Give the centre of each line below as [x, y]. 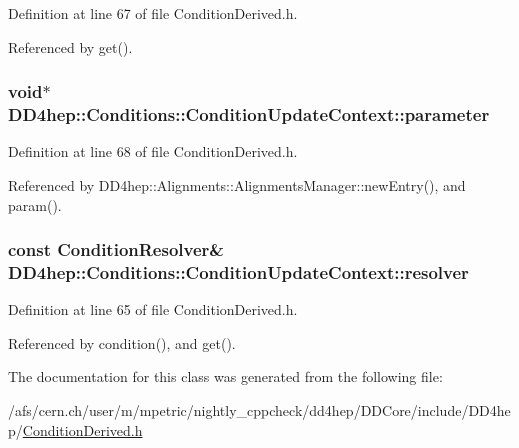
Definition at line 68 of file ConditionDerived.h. [153, 151]
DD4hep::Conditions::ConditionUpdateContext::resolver [238, 271]
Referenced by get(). [70, 46]
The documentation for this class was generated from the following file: [225, 376]
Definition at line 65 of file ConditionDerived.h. [153, 309]
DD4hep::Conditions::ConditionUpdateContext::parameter [249, 114]
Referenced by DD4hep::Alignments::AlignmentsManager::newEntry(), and [237, 184]
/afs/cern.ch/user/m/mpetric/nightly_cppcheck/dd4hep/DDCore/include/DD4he [259, 410]
